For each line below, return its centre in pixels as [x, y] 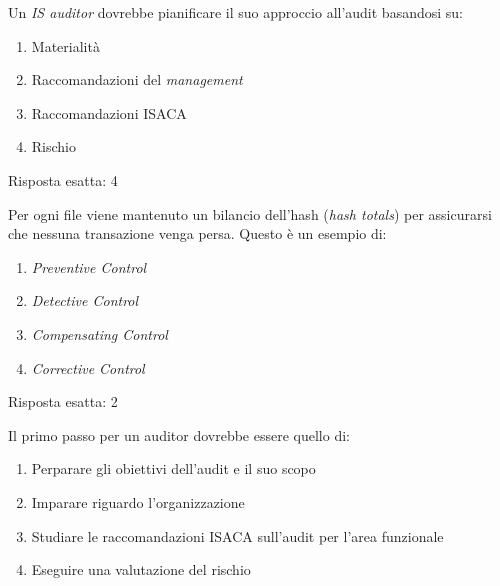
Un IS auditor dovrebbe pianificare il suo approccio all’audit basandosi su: [235, 12]
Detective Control [85, 300]
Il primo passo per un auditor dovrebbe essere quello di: [179, 434]
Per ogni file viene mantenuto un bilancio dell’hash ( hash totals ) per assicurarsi [250, 213]
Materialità [65, 45]
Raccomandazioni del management [137, 79]
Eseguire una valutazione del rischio [141, 569]
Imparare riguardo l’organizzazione [138, 501]
